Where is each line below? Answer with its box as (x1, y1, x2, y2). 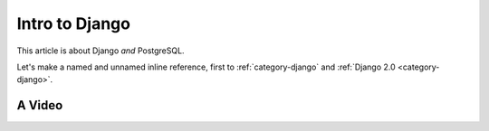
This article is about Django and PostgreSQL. (16, 45, 185, 56)
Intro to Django (16, 14, 131, 33)
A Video (16, 98, 63, 113)
